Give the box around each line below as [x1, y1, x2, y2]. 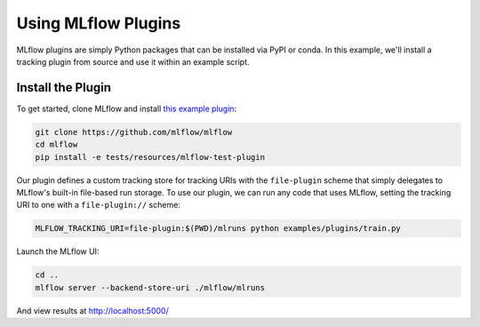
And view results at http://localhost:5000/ [16, 305, 169, 315]
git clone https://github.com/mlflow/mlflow [35, 127, 233, 137]
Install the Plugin [16, 80, 111, 95]
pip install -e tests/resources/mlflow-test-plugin [35, 152, 266, 162]
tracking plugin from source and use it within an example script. [16, 56, 250, 67]
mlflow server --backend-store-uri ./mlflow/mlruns [35, 283, 266, 292]
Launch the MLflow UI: [16, 246, 100, 257]
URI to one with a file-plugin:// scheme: [16, 200, 181, 211]
